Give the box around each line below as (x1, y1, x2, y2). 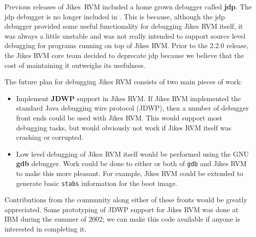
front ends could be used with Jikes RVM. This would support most (16, 112, 222, 122)
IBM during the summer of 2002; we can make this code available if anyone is (4, 214, 240, 224)
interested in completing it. (4, 224, 87, 234)
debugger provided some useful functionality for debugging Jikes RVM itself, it (4, 21, 243, 31)
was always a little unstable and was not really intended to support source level (4, 30, 246, 41)
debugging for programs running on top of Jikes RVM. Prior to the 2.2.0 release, (4, 40, 249, 51)
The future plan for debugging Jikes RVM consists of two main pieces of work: (4, 76, 242, 87)
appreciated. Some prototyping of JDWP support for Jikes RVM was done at (4, 204, 239, 214)
